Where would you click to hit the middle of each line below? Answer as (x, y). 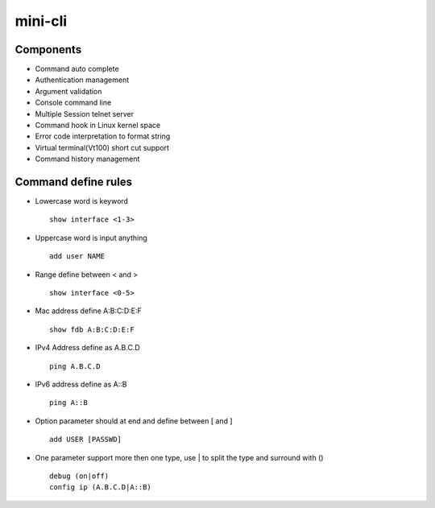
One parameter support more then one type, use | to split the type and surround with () (179, 457)
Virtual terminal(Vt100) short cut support (102, 147)
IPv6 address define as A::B (81, 384)
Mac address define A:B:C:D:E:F (89, 311)
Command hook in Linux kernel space (98, 126)
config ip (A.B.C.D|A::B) (101, 487)
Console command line (73, 103)
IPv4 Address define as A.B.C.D (87, 348)
